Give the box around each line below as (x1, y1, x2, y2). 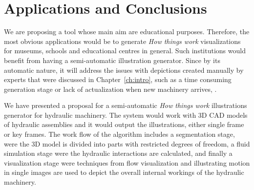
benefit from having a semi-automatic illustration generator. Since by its (4, 55, 220, 65)
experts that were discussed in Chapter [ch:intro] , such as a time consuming (4, 74, 232, 84)
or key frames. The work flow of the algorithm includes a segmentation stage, (4, 129, 235, 139)
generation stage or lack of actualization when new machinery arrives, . (4, 84, 217, 94)
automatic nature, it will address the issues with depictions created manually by (4, 64, 244, 75)
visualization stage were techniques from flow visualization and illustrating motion (4, 157, 250, 168)
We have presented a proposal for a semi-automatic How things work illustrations (4, 100, 247, 110)
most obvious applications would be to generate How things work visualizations (4, 36, 241, 46)
